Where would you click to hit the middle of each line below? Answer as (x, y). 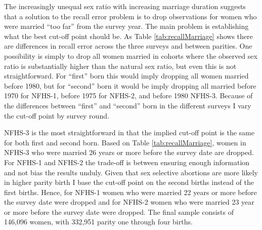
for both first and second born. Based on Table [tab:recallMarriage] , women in (125, 142)
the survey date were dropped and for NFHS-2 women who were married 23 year (129, 202)
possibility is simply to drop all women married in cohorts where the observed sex (131, 55)
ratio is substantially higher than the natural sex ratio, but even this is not (120, 66)
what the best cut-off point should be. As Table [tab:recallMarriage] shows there (128, 36)
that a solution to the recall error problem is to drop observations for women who (130, 16)
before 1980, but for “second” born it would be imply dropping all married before (130, 85)
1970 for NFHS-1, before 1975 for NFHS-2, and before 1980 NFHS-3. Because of (128, 95)
